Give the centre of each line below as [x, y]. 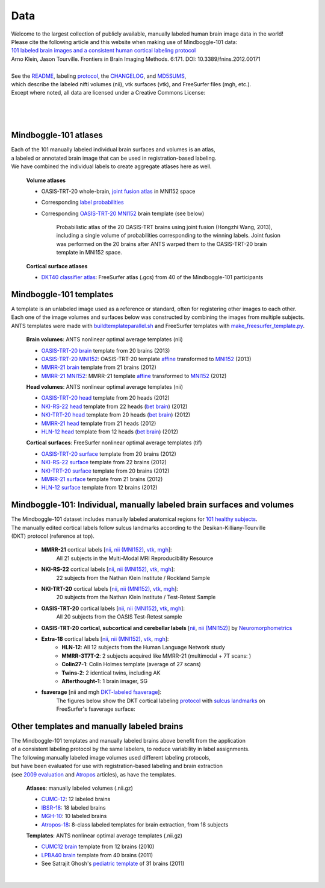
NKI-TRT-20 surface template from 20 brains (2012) [105, 471]
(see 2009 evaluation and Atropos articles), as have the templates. [94, 774]
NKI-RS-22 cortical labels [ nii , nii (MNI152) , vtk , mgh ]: [108, 569]
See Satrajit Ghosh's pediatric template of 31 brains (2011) [113, 864]
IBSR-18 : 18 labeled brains [73, 807]
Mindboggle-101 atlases [57, 135]
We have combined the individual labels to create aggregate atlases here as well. [111, 166]
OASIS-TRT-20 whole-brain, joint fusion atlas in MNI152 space [118, 191]
